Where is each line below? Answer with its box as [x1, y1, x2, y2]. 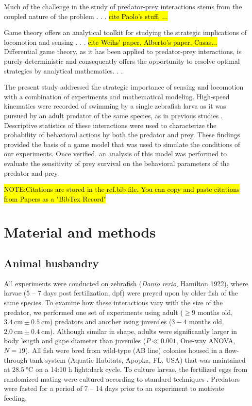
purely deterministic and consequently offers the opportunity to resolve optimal [4, 55, 240, 66]
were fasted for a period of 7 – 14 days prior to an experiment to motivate [4, 383, 224, 393]
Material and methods [4, 222, 156, 242]
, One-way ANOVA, [176, 335, 235, 346]
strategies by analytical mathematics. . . [4, 65, 123, 75]
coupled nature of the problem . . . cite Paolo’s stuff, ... [4, 11, 168, 21]
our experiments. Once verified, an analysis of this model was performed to [4, 148, 227, 159]
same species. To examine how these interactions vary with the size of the [4, 297, 223, 308]
